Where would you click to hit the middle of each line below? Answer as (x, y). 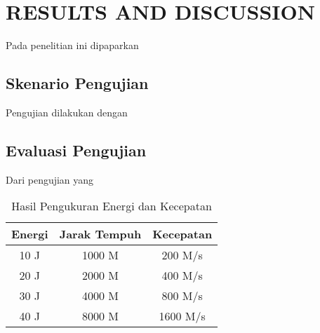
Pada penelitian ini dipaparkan (72, 45)
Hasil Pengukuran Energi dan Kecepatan (112, 206)
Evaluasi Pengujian (76, 150)
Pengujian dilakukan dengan (67, 112)
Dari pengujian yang (50, 179)
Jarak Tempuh (100, 234)
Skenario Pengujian (77, 83)
